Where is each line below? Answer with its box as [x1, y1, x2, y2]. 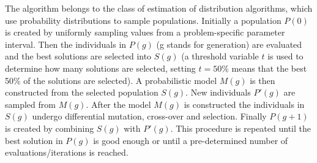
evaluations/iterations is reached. [5, 146, 129, 159]
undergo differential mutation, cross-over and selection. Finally [32, 110, 267, 123]
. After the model [86, 97, 151, 110]
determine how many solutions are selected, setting [5, 61, 196, 74]
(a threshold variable [181, 50, 259, 63]
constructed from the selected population [5, 86, 158, 99]
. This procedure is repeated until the [170, 121, 311, 134]
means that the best [231, 61, 307, 74]
